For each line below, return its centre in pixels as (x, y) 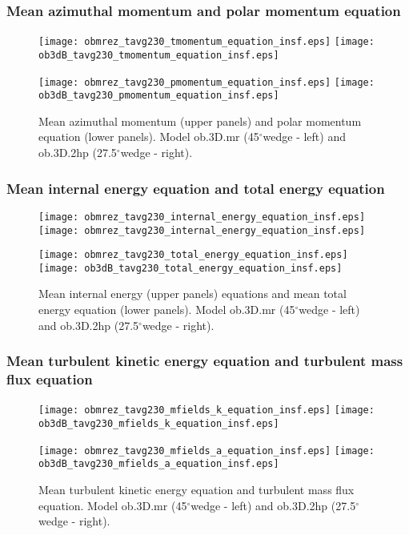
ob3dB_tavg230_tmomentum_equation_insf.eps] (159, 55)
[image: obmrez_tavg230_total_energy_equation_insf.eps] (193, 255)
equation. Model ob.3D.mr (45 (113, 505)
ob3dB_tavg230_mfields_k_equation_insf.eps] (159, 424)
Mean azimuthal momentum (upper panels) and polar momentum (200, 121)
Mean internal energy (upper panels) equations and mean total (192, 294)
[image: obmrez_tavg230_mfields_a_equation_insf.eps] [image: (207, 451)
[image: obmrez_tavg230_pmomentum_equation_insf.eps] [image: (207, 82)
